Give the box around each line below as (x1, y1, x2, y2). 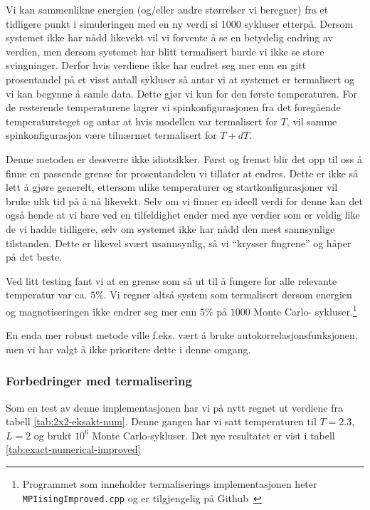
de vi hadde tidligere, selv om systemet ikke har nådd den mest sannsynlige (6, 221, 335, 236)
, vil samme (286, 113, 337, 128)
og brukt (33, 427, 72, 442)
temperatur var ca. (6, 287, 88, 302)
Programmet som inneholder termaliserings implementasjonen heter (22, 476, 317, 491)
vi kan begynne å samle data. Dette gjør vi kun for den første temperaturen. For (6, 85, 357, 100)
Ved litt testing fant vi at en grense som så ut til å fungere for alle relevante (6, 273, 337, 288)
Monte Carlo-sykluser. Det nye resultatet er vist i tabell (92, 427, 335, 442)
